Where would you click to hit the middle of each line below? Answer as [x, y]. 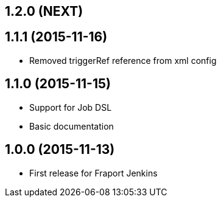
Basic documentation [72, 126]
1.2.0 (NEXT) [44, 11]
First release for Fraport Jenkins [93, 173]
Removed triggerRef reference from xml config [123, 60]
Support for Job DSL [71, 107]
